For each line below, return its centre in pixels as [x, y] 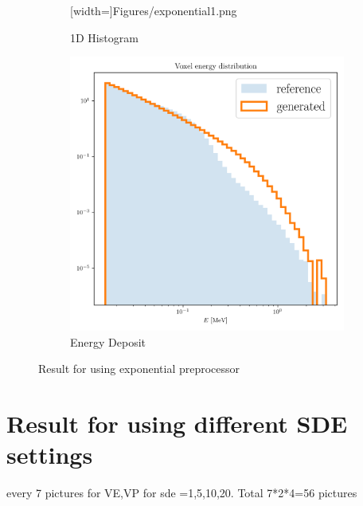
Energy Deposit [108, 341]
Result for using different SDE [177, 424]
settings [50, 455]
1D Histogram [104, 37]
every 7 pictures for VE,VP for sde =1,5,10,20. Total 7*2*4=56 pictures [182, 493]
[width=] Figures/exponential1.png [154, 10]
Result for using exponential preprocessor [139, 369]
